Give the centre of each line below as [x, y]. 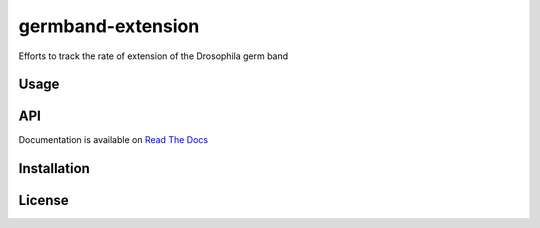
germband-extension [109, 26]
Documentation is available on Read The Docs [113, 140]
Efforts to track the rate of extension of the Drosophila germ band [153, 56]
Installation [54, 168]
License [43, 200]
